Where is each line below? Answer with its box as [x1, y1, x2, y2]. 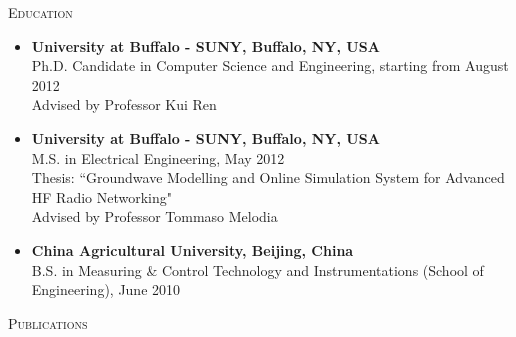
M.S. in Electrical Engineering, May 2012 [31, 147, 285, 168]
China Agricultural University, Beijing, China [31, 239, 354, 260]
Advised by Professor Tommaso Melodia [31, 206, 278, 227]
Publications [8, 312, 88, 333]
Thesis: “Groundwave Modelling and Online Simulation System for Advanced [31, 167, 505, 188]
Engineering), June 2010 [31, 279, 181, 300]
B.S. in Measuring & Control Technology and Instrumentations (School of [31, 259, 484, 280]
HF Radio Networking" [31, 186, 173, 207]
